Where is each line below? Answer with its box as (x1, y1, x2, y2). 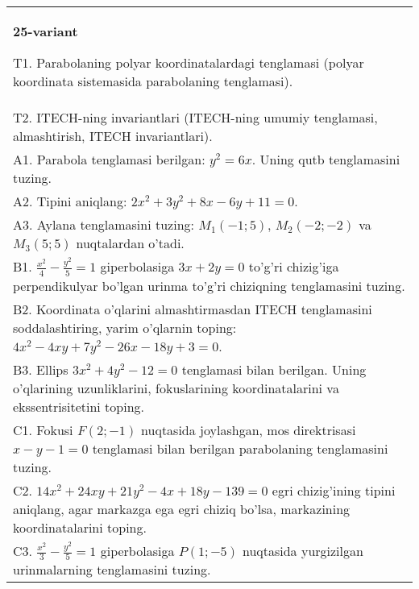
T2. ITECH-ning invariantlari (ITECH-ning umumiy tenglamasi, (13, 108, 378, 127)
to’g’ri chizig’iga (248, 257, 339, 276)
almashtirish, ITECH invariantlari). (13, 127, 213, 145)
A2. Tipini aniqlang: (13, 192, 127, 210)
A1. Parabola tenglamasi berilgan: (13, 150, 205, 168)
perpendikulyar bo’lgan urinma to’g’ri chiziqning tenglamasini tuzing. (13, 276, 405, 295)
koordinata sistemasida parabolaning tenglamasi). (13, 72, 293, 90)
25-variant (13, 22, 78, 40)
